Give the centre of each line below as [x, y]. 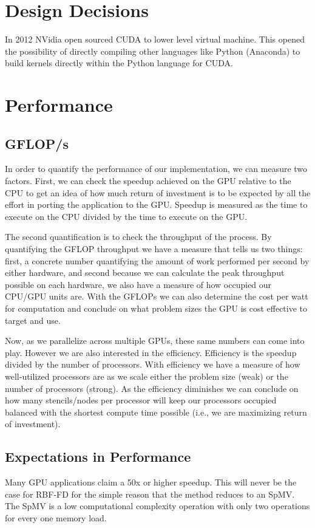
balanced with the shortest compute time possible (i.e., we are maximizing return [156, 412]
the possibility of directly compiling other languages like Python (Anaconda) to [153, 51]
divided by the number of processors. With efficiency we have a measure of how [153, 364]
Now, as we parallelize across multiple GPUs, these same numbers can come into [155, 341]
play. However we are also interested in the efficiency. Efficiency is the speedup [151, 352]
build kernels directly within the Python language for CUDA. [119, 63]
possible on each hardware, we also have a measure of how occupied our [138, 284]
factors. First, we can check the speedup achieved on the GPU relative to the [148, 181]
